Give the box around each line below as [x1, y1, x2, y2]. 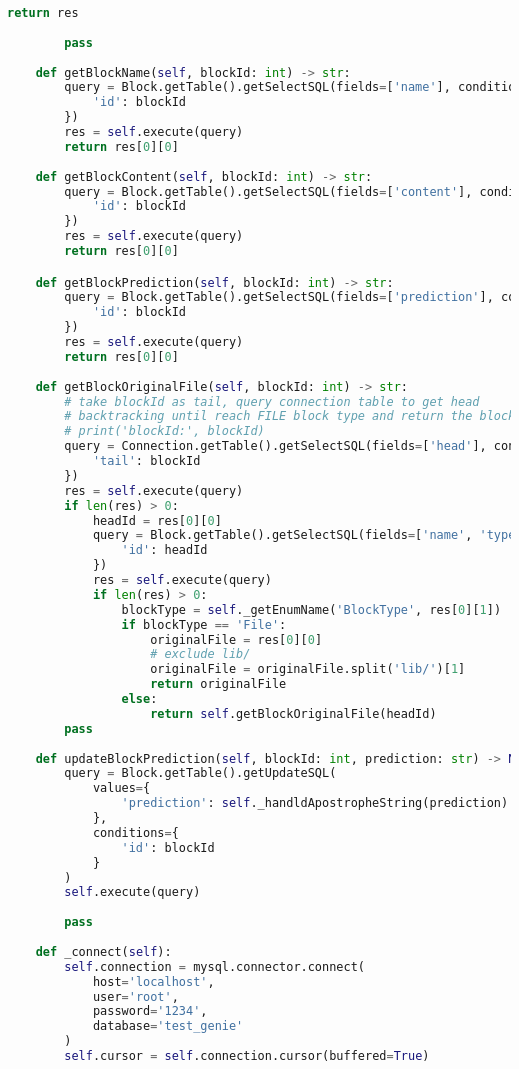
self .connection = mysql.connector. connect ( [64, 959, 365, 974]
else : [121, 692, 158, 707]
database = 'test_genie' [92, 1019, 244, 1034]
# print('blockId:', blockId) [64, 424, 265, 439]
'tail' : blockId [92, 454, 201, 469]
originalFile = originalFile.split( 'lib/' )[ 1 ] [150, 662, 466, 677]
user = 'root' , [92, 989, 179, 1004]
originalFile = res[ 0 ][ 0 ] [150, 632, 323, 647]
